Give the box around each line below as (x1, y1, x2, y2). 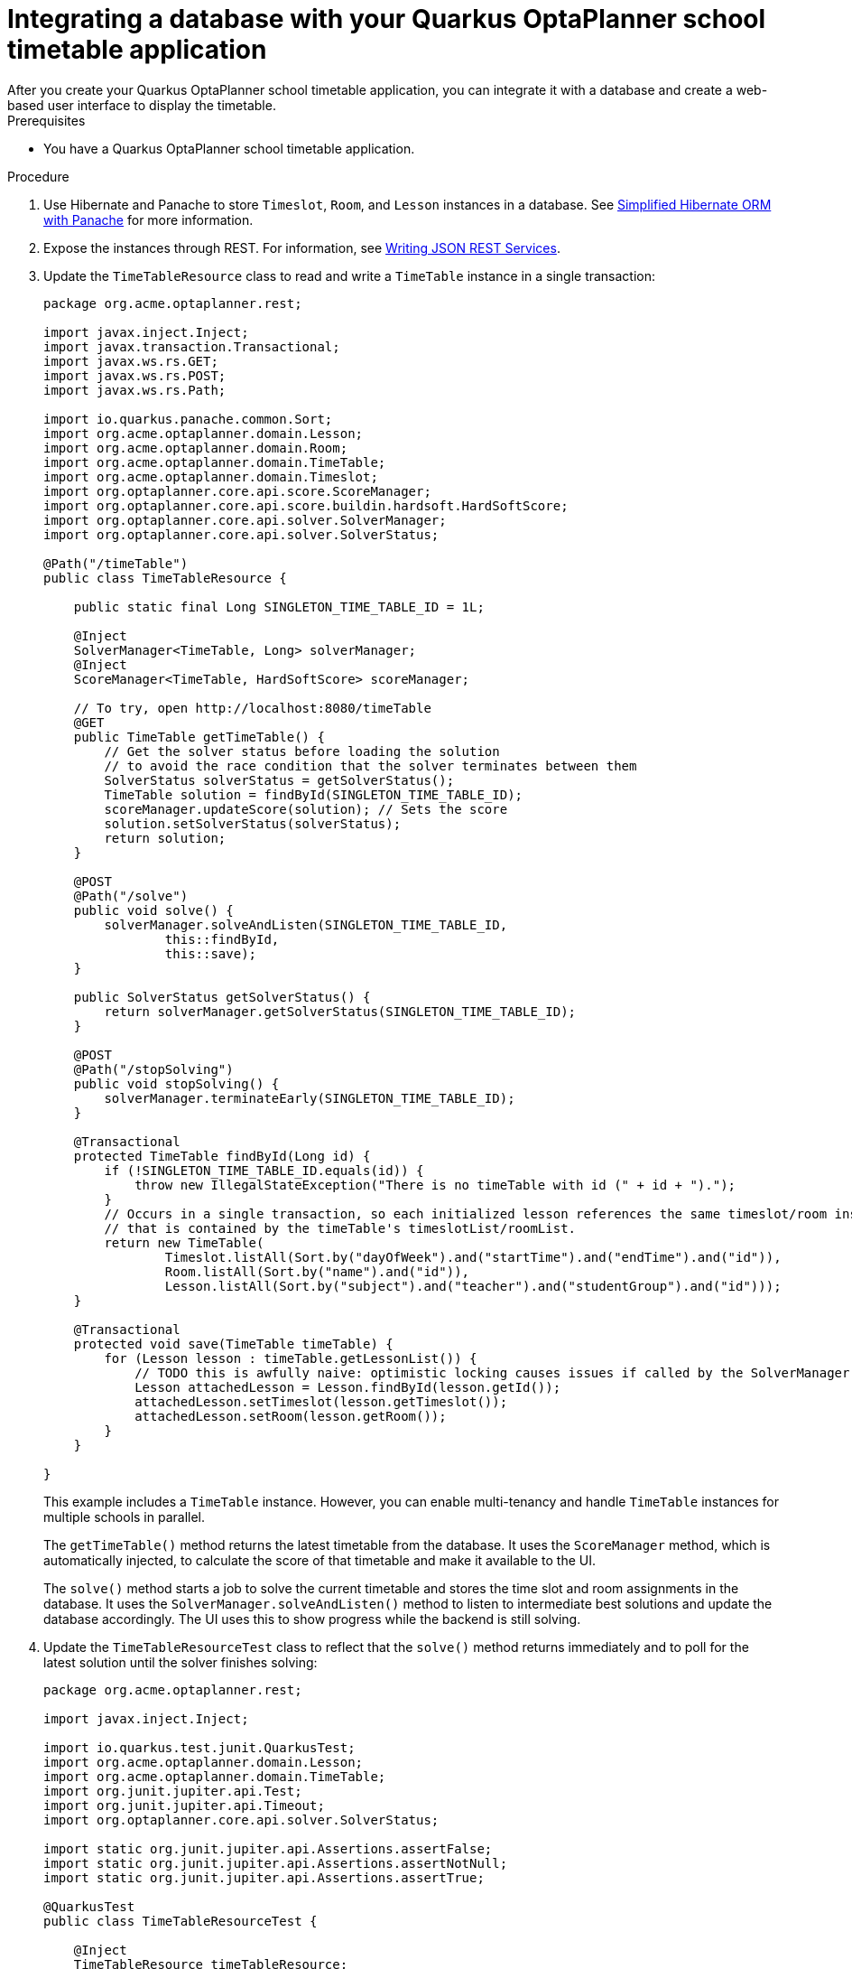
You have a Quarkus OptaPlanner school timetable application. (43, 140, 415, 156)
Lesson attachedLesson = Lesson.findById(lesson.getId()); (134, 1379, 561, 1395)
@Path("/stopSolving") (73, 1061, 234, 1077)
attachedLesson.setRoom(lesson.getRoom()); (134, 1408, 447, 1423)
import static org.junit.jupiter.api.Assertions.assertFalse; (43, 1841, 493, 1856)
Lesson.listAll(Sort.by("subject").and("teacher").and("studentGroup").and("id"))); (164, 1278, 782, 1293)
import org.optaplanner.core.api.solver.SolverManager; (43, 512, 447, 527)
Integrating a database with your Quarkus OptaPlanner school (7, 4, 766, 34)
